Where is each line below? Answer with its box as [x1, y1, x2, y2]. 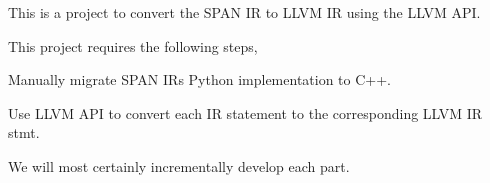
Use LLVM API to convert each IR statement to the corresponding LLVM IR [8, 102, 483, 123]
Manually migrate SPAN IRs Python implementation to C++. [8, 69, 392, 90]
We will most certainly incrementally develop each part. [8, 155, 350, 176]
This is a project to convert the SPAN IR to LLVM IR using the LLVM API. [8, 2, 481, 22]
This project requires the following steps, [8, 35, 258, 56]
